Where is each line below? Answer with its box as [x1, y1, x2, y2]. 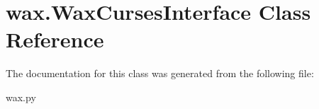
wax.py [6, 89, 36, 104]
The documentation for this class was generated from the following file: [6, 66, 314, 81]
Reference [6, 25, 104, 54]
